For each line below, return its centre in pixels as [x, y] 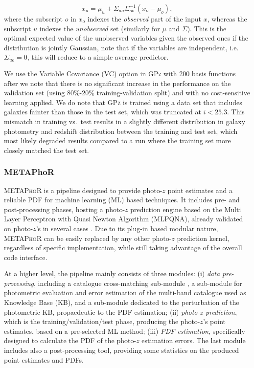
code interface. [26, 257]
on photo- [19, 228]
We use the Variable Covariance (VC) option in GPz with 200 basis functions [120, 73]
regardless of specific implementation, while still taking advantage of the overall [123, 248]
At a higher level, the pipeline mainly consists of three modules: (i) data [112, 273]
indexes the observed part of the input [144, 19]
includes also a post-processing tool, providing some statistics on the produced [121, 350]
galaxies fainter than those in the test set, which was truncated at [103, 112]
